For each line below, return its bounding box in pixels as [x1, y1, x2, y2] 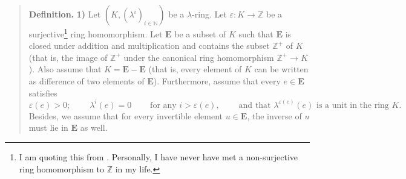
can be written [254, 63, 309, 75]
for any [150, 101, 177, 110]
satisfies [28, 86, 57, 99]
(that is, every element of [148, 63, 242, 75]
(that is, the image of [28, 51, 108, 63]
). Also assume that [28, 63, 102, 75]
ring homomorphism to [19, 162, 104, 175]
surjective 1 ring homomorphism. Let [28, 26, 163, 40]
